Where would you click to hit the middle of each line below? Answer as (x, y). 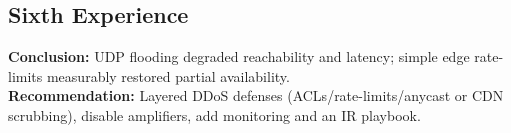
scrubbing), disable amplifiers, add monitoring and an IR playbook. (214, 114)
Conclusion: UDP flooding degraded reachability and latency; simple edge (239, 56)
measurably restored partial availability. (168, 75)
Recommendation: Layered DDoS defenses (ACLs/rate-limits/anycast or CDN (256, 95)
